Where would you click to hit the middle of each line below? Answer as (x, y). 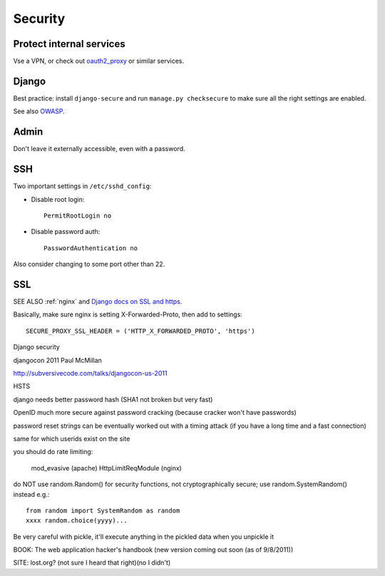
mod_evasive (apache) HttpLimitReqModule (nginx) (106, 468)
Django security (36, 347)
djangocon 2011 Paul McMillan (58, 360)
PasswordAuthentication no (91, 248)
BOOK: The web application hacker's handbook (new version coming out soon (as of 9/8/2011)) (153, 550)
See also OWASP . (39, 111)
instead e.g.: (31, 494)
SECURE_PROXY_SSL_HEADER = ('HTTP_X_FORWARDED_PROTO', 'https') (141, 331)
